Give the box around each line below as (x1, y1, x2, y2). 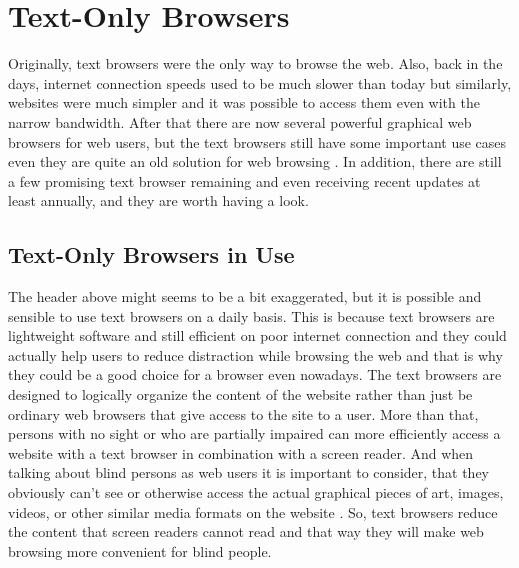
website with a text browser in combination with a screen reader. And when (8, 442, 474, 463)
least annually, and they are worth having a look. (8, 190, 309, 211)
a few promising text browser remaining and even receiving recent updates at (8, 170, 481, 191)
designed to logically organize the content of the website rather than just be (8, 384, 473, 405)
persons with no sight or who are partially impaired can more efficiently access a (8, 423, 501, 444)
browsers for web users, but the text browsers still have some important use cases (8, 131, 507, 152)
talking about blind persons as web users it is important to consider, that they (8, 462, 489, 483)
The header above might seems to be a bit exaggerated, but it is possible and (8, 286, 482, 307)
